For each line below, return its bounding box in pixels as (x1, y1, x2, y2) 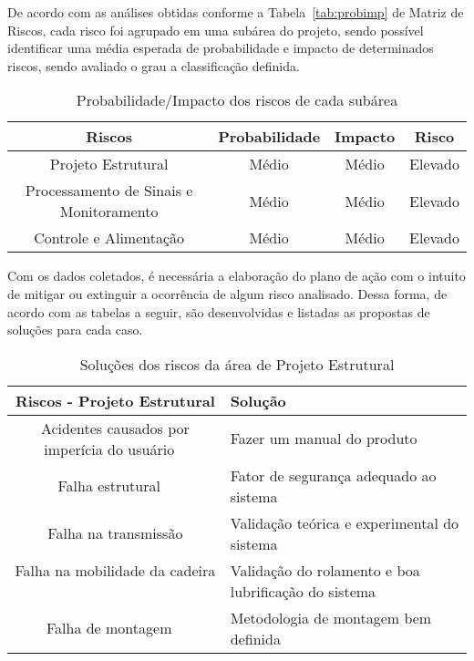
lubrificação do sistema (230, 580, 376, 602)
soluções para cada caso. (7, 320, 143, 339)
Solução (230, 389, 286, 411)
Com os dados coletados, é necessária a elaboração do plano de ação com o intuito (7, 266, 466, 285)
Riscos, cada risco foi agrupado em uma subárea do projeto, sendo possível (7, 20, 424, 39)
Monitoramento (59, 201, 159, 222)
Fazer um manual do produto (230, 428, 417, 449)
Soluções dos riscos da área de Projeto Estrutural (79, 353, 395, 375)
